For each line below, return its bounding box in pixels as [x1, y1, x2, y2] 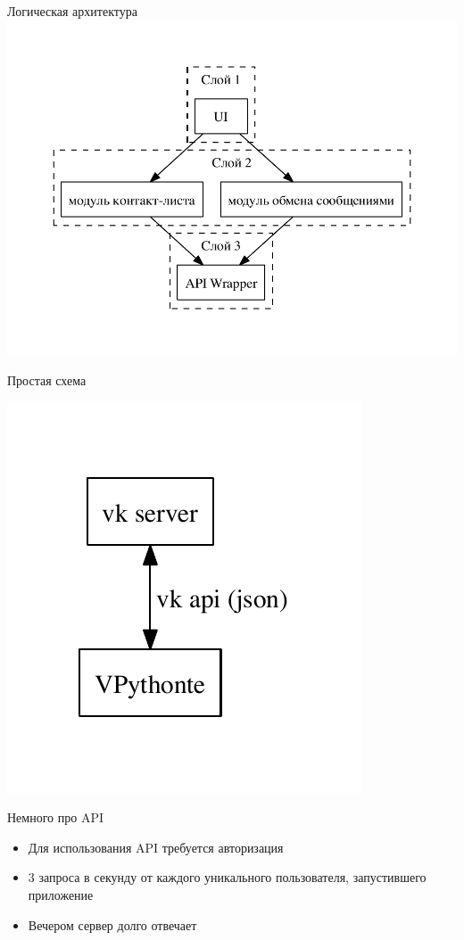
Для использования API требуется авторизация [28, 837, 284, 856]
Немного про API [7, 808, 104, 827]
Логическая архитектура [7, 2, 137, 20]
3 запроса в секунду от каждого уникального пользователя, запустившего [28, 868, 427, 886]
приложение [28, 885, 94, 903]
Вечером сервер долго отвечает [28, 915, 197, 934]
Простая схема [7, 370, 87, 389]
